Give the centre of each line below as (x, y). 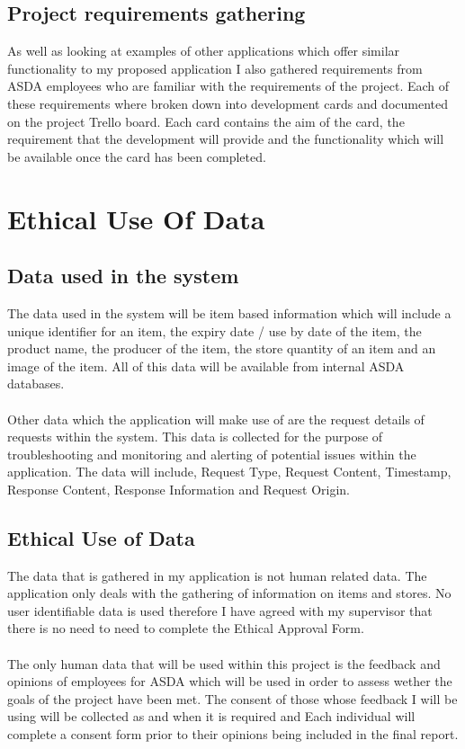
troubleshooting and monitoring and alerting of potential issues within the (212, 454)
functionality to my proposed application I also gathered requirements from (215, 68)
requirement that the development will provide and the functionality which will (226, 139)
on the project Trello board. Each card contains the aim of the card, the (206, 121)
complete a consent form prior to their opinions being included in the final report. (233, 734)
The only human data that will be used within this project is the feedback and (224, 663)
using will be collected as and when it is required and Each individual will (211, 716)
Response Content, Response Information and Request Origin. (179, 489)
